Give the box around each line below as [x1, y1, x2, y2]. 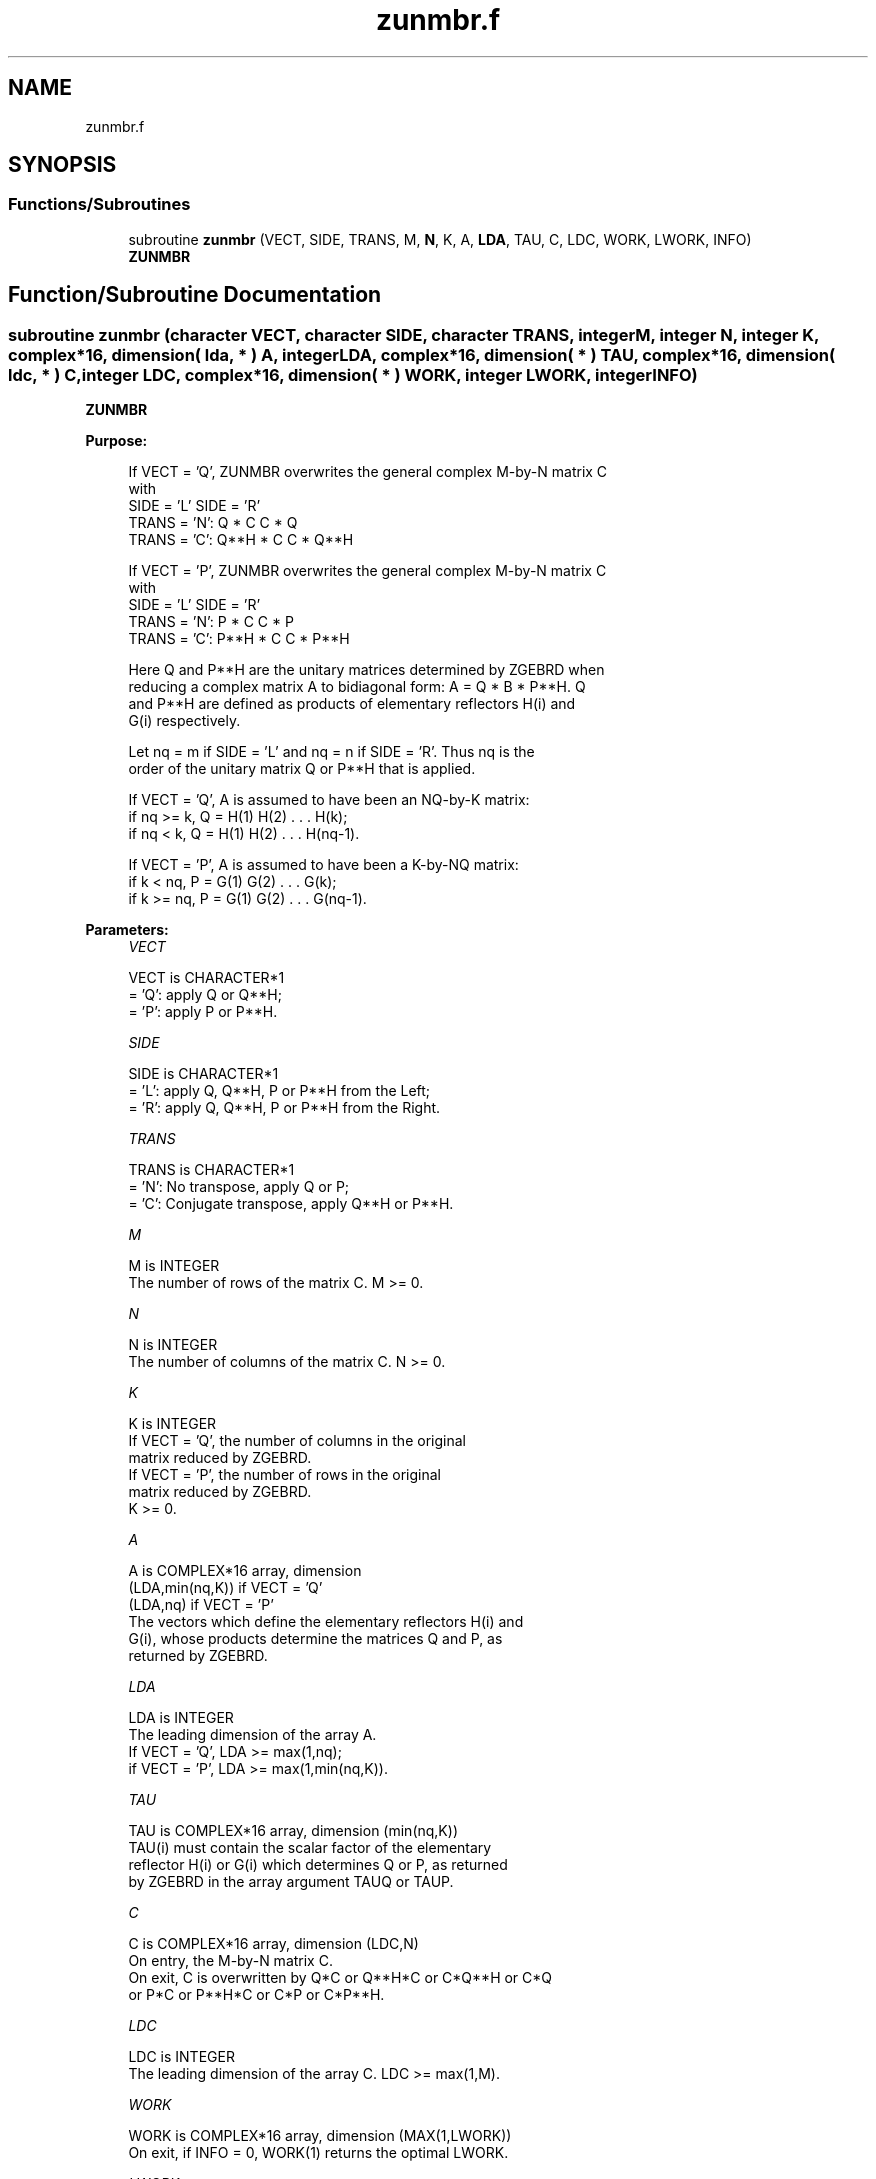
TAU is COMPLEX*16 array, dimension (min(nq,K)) [128, 1822, 458, 1840]
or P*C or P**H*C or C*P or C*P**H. [128, 1986, 385, 2004]
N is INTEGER [128, 1336, 218, 1354]
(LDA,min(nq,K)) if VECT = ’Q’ [128, 1579, 323, 1597]
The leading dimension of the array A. [128, 1726, 377, 1744]
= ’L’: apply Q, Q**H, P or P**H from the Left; [128, 1082, 431, 1100]
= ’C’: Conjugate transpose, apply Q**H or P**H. [128, 1195, 454, 1213]
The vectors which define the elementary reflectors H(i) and [128, 1613, 524, 1631]
